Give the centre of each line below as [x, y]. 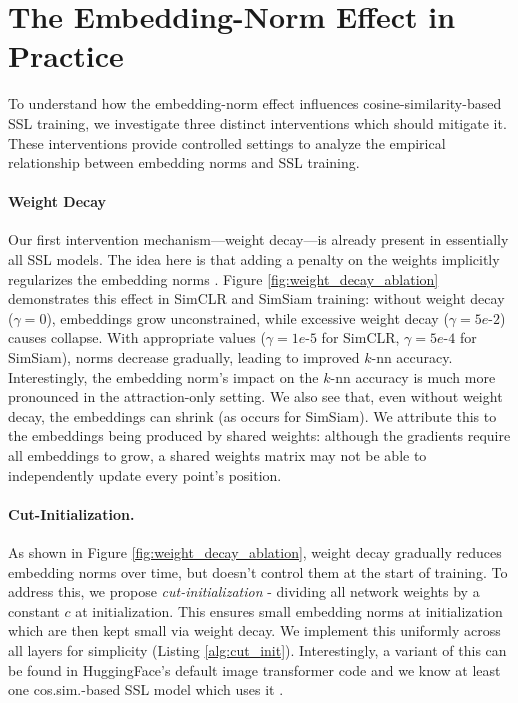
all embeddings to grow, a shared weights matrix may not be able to [217, 455]
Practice [66, 55]
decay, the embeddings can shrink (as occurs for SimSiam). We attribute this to [252, 415]
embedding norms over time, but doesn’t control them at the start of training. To [258, 571]
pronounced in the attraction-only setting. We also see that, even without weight [255, 396]
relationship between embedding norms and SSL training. [184, 162]
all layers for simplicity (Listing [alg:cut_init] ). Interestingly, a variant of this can [257, 649]
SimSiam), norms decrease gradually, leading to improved [184, 357]
